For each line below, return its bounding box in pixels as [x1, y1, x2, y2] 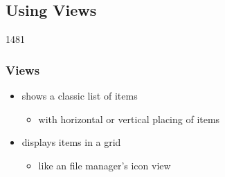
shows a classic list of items [21, 88, 138, 103]
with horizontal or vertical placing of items [38, 111, 220, 126]
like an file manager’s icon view [38, 158, 171, 172]
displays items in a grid [21, 135, 121, 149]
